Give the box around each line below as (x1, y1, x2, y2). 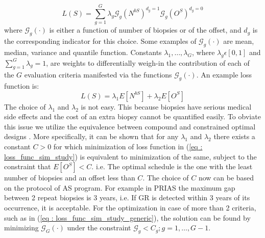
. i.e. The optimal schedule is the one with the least (91, 161, 253, 172)
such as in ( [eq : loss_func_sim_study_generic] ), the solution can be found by (4, 212, 251, 223)
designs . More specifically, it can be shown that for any (4, 131, 179, 142)
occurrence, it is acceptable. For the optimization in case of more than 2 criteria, (4, 202, 256, 213)
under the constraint (67, 222, 131, 233)
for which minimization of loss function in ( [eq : (53, 141, 203, 152)
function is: (4, 81, 39, 91)
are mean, (223, 35, 254, 46)
